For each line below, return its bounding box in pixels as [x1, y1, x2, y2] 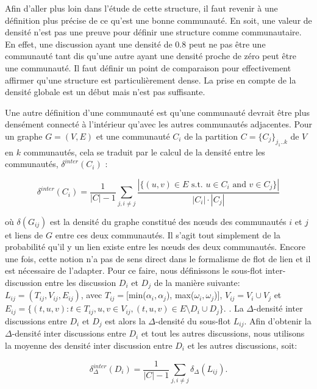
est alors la [105, 314, 146, 327]
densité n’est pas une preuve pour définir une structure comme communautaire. [5, 26, 302, 38]
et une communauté [96, 129, 170, 142]
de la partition [184, 129, 238, 142]
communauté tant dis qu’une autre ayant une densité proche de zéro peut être [5, 49, 296, 62]
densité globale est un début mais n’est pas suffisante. [5, 85, 205, 98]
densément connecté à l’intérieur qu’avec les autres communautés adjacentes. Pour [5, 118, 312, 130]
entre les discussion [45, 276, 116, 289]
